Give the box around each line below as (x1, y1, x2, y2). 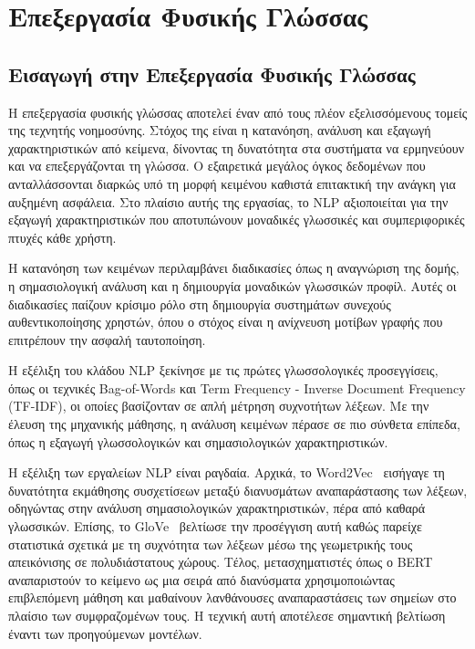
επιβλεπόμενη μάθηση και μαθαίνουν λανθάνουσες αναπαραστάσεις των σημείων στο (8, 588, 457, 607)
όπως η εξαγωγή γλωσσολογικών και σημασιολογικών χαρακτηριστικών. (8, 432, 388, 451)
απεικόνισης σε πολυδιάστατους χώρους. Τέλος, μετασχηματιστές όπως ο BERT (8, 552, 433, 571)
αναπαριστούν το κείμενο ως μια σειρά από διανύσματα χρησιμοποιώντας (8, 570, 395, 589)
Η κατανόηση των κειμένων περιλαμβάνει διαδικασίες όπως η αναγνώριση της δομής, (8, 258, 460, 277)
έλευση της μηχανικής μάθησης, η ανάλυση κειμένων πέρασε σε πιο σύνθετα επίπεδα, (8, 414, 460, 434)
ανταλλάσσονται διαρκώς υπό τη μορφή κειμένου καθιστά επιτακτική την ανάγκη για (8, 173, 456, 193)
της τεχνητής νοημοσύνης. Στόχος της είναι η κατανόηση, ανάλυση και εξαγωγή (8, 120, 431, 140)
